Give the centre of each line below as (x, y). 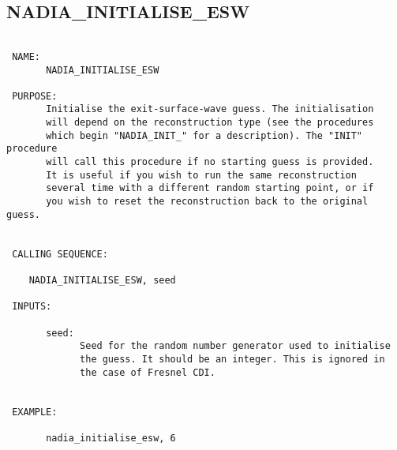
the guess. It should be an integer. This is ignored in (232, 359)
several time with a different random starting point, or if (210, 188)
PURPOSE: (35, 96)
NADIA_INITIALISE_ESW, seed (102, 281)
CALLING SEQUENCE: (60, 254)
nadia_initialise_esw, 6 (111, 438)
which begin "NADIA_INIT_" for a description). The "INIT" (204, 135)
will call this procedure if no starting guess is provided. (210, 162)
